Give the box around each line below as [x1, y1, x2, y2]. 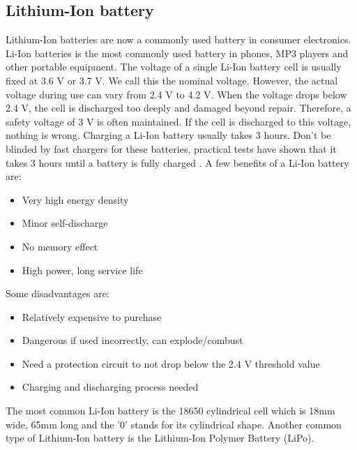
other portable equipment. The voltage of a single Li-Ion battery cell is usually [6, 59, 342, 74]
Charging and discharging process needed [22, 380, 199, 394]
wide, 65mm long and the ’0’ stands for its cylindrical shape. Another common [6, 417, 342, 431]
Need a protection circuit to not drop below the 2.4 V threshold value [22, 356, 320, 370]
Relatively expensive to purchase [22, 309, 162, 324]
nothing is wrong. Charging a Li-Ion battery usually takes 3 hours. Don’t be [6, 128, 331, 142]
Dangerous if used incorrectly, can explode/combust [22, 333, 243, 347]
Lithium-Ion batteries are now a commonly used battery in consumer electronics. [6, 32, 351, 47]
